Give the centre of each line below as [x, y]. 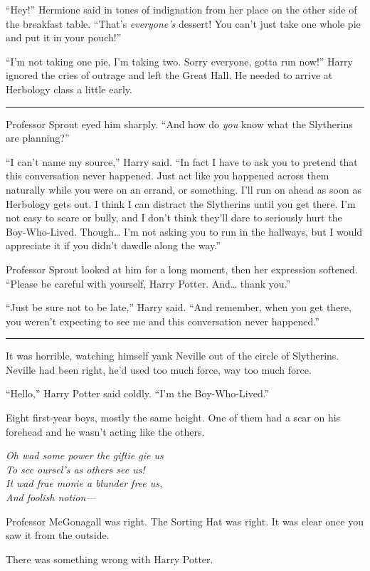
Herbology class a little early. [69, 89]
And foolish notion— [51, 497]
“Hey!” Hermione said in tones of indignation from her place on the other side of [181, 9]
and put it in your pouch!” [64, 37]
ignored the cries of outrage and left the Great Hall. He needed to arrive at [169, 75]
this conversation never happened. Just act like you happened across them [168, 176]
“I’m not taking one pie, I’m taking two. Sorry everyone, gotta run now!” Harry [179, 61]
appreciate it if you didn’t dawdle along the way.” [113, 245]
